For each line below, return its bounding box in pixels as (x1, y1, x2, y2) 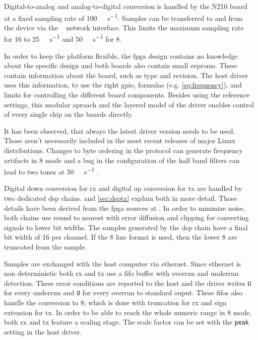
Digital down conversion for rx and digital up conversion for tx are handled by (4, 183, 242, 193)
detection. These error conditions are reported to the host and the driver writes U (4, 277, 252, 288)
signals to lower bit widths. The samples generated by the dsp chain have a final (4, 222, 248, 232)
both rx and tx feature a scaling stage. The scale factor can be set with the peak (4, 317, 249, 327)
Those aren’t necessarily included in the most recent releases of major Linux (4, 135, 236, 146)
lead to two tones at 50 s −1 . (4, 165, 99, 176)
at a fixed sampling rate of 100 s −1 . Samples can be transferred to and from (4, 11, 243, 23)
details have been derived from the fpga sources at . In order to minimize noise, (4, 202, 246, 213)
